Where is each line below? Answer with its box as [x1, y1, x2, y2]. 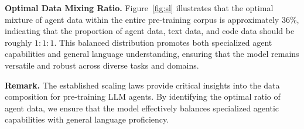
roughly [5, 36, 32, 48]
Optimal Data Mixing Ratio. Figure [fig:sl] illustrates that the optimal [5, 2, 274, 13]
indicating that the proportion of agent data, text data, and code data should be [5, 25, 295, 37]
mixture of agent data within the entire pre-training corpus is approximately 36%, [5, 13, 299, 25]
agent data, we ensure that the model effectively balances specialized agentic [5, 101, 279, 114]
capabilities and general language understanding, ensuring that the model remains [5, 47, 299, 60]
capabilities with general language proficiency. [5, 113, 169, 125]
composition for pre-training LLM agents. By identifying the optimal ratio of [5, 90, 281, 103]
